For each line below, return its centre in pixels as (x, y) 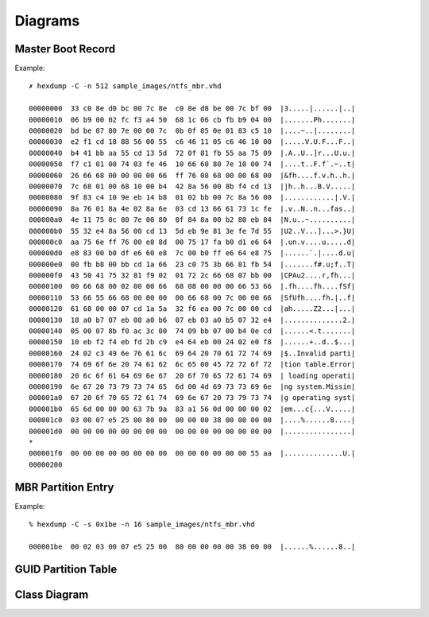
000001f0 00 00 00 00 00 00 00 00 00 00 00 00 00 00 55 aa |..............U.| (192, 454)
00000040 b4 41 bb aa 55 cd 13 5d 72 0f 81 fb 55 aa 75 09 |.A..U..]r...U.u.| (192, 153)
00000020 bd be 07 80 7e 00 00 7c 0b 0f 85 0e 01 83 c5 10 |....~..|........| (192, 131)
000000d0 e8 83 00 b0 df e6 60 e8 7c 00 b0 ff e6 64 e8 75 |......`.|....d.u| (192, 253)
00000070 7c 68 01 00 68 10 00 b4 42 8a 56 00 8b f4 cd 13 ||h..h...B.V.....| (192, 186)
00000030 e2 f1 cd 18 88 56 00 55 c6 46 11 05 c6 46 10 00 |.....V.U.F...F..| (192, 142)
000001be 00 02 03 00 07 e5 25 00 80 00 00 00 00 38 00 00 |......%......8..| (192, 546)
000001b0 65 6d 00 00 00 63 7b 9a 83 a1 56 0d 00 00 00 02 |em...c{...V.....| (192, 409)
